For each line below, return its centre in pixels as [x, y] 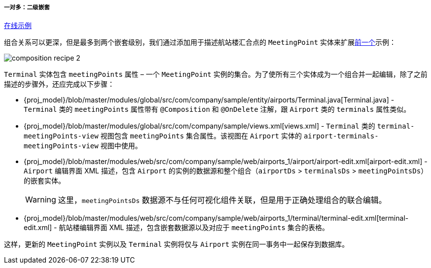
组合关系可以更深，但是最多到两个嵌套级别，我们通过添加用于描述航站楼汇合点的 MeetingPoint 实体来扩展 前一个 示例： [200, 42]
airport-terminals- [341, 136]
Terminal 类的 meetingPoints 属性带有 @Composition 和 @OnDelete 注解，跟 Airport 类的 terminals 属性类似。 [217, 109]
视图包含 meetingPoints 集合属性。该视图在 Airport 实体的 [201, 136]
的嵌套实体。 [44, 181]
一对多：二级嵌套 [27, 7]
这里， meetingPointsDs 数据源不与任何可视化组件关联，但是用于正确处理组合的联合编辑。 [222, 200]
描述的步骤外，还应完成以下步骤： [59, 84]
